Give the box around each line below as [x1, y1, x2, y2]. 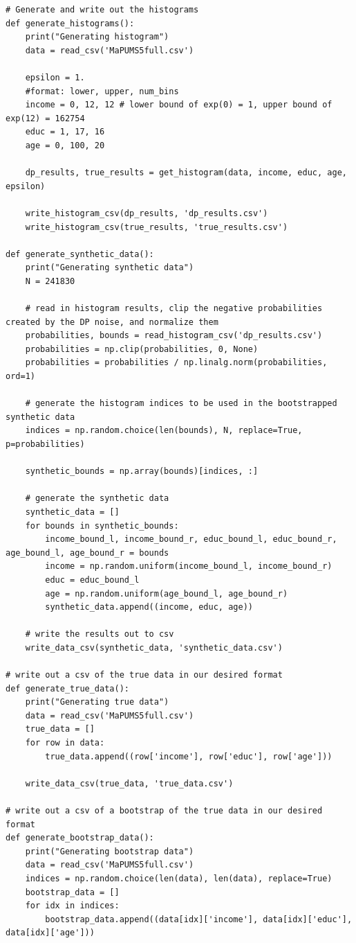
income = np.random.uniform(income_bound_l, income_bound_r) [45, 561, 332, 572]
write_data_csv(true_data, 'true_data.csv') [25, 778, 234, 788]
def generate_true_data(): [6, 683, 129, 694]
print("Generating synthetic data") [25, 263, 194, 273]
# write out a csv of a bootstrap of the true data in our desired [6, 806, 323, 816]
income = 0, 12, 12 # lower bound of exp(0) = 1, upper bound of [25, 100, 332, 110]
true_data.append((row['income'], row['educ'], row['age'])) [45, 751, 332, 761]
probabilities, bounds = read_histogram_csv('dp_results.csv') [25, 331, 323, 341]
